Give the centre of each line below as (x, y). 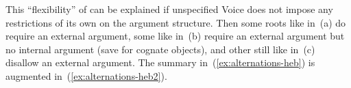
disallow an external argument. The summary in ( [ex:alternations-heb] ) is (160, 62)
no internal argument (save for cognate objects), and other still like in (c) (160, 49)
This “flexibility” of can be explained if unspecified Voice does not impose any (169, 9)
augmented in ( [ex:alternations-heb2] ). (86, 75)
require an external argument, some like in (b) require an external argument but (175, 36)
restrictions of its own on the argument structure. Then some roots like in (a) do (176, 22)
